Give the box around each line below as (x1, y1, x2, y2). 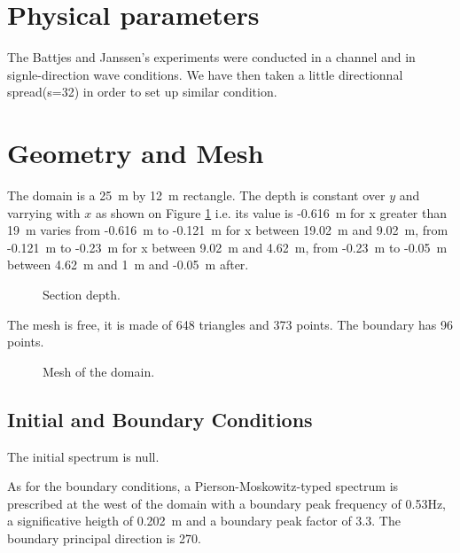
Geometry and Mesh (7, 135, 264, 171)
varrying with (7, 203, 81, 222)
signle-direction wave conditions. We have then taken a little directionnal (7, 65, 403, 83)
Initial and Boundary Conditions (7, 405, 313, 432)
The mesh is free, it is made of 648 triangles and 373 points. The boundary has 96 (7, 315, 454, 333)
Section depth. (43, 285, 121, 303)
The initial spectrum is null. (7, 447, 160, 465)
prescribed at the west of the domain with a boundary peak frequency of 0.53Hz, (7, 494, 446, 512)
